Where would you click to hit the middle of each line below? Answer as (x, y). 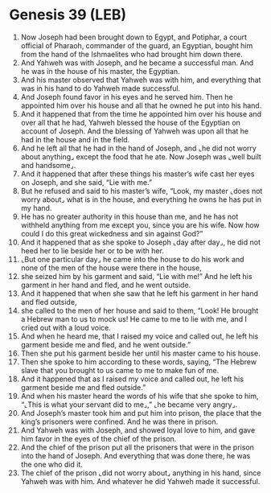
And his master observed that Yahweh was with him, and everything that (141, 80)
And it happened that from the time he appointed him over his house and (141, 113)
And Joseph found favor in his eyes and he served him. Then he (127, 97)
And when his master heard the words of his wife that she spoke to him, (140, 396)
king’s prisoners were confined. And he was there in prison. (119, 421)
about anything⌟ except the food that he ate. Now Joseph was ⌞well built (141, 156)
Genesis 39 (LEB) (68, 15)
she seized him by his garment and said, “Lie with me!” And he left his (136, 276)
